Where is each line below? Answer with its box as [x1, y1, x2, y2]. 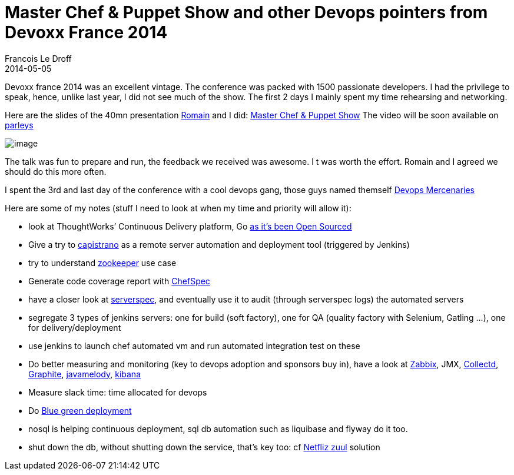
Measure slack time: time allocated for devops [28, 387, 207, 397]
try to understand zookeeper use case [28, 257, 177, 268]
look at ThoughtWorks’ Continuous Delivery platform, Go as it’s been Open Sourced [28, 221, 352, 231]
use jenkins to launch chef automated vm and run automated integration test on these [28, 340, 360, 351]
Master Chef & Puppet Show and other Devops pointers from [5, 2, 488, 22]
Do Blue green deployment [28, 405, 132, 416]
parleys [5, 119, 34, 130]
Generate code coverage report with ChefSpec [28, 275, 210, 286]
